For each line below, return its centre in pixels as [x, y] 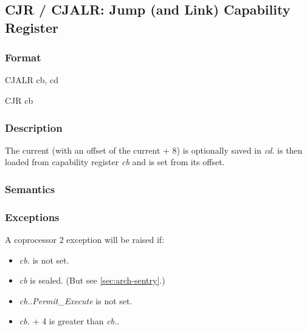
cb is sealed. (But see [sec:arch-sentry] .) [92, 280]
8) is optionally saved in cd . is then [237, 150]
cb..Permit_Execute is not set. [76, 300]
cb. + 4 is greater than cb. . [69, 321]
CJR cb [19, 100]
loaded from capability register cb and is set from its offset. [115, 162]
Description [34, 127]
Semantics [30, 189]
